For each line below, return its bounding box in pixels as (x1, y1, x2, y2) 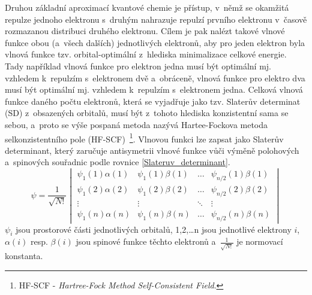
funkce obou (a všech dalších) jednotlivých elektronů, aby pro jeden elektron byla (5, 36, 305, 48)
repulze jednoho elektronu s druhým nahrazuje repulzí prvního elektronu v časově (5, 13, 307, 25)
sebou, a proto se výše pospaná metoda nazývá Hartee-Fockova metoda (5, 118, 268, 130)
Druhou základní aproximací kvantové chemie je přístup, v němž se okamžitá (5, 1, 289, 13)
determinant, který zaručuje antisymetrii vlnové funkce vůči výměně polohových (5, 144, 299, 156)
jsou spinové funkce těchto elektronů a (76, 235, 216, 248)
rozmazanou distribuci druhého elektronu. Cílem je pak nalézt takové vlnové (5, 25, 285, 37)
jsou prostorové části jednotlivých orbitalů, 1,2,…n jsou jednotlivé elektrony (15, 223, 292, 235)
